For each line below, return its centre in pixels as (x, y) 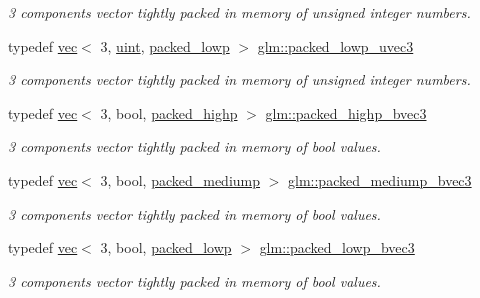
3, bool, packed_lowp (166, 247)
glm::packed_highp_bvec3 (346, 112)
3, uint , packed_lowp (165, 45)
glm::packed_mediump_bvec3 (380, 179)
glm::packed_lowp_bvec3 (337, 247)
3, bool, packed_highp (169, 112)
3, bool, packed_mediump (180, 179)
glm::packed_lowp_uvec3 (335, 45)
